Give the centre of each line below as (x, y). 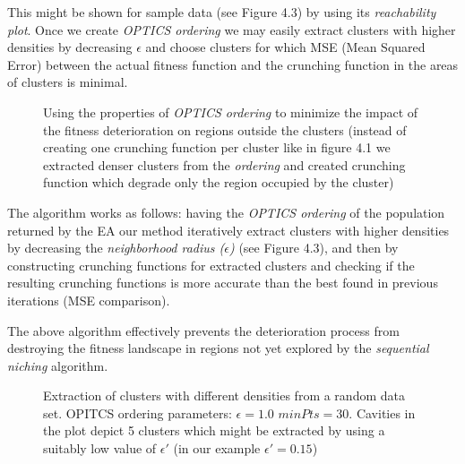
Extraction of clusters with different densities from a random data (224, 395)
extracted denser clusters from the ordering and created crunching (224, 164)
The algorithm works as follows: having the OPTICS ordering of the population (226, 212)
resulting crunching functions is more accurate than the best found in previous (223, 283)
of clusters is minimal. (68, 82)
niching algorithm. (58, 365)
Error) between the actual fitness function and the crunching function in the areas (233, 64)
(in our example (217, 448)
